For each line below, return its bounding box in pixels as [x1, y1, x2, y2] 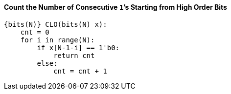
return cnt [53, 51, 95, 59]
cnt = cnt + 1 [53, 67, 107, 75]
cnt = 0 [20, 28, 49, 36]
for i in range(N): [20, 36, 95, 44]
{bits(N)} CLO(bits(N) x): [4, 20, 107, 28]
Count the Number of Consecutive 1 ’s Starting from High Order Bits [4, 3, 227, 11]
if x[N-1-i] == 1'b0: [37, 43, 120, 52]
